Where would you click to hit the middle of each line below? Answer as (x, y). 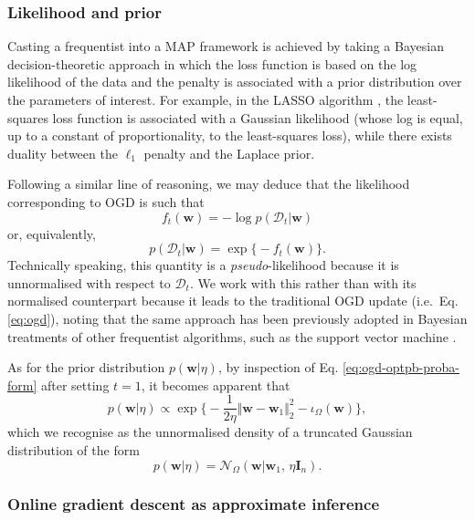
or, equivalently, (52, 233)
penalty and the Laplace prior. (229, 153)
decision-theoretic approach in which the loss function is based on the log (212, 63)
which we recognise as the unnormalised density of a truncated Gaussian (210, 432)
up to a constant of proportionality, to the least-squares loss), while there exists (230, 135)
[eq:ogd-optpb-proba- (401, 367)
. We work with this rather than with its (303, 282)
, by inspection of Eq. (278, 367)
